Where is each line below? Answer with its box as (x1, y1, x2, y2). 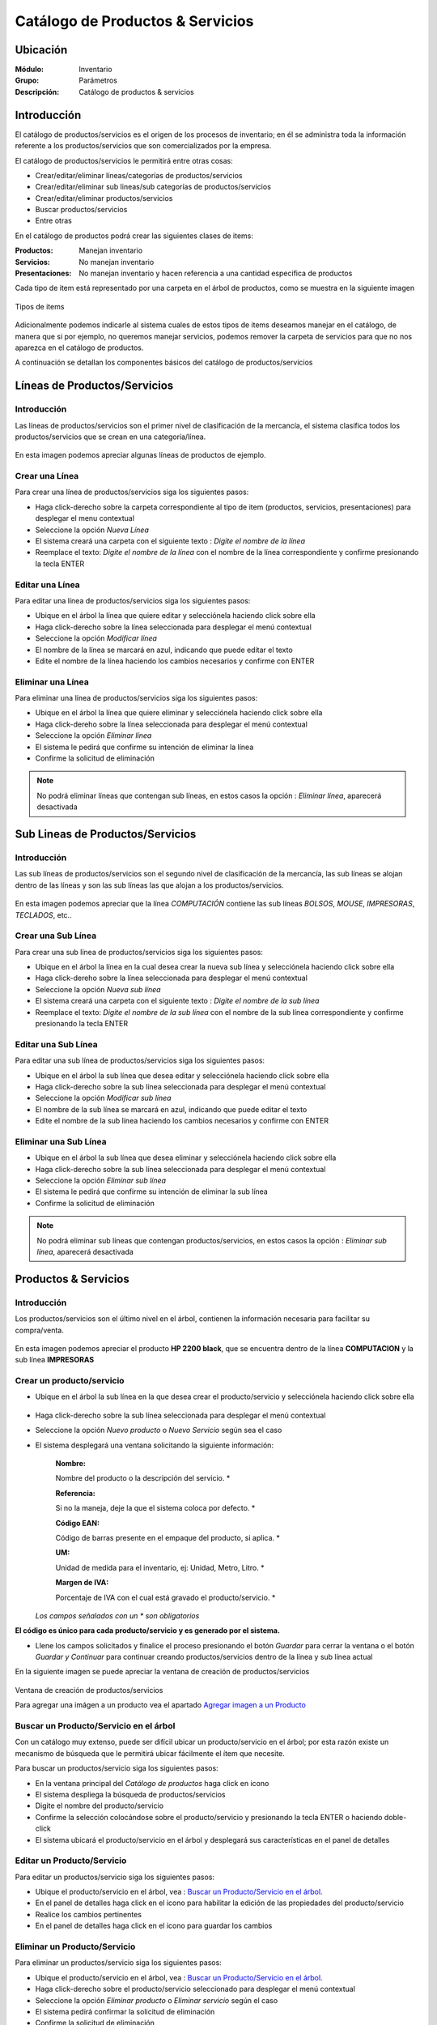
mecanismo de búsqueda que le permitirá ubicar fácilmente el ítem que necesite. (15, 1748, 285, 1758)
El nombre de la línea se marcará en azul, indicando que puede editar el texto (35, 645, 293, 654)
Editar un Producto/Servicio (15, 1855, 127, 1866)
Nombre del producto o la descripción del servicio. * (55, 1473, 231, 1483)
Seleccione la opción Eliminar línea (35, 731, 152, 740)
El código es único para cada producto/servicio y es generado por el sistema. (15, 1626, 281, 1635)
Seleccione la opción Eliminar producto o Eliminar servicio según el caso (35, 1995, 278, 2005)
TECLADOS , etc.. (15, 910, 72, 919)
